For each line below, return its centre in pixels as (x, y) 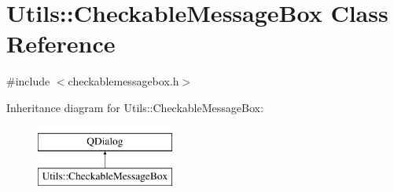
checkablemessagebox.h (123, 81)
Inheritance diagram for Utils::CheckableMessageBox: (135, 107)
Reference (61, 43)
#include (28, 81)
